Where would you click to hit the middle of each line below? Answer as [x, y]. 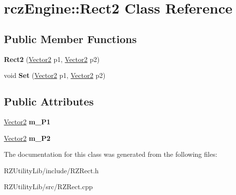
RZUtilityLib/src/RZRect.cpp [48, 187]
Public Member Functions [70, 38]
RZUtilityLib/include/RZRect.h [51, 170]
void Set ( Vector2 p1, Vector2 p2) [55, 75]
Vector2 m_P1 [27, 121]
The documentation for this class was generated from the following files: [111, 154]
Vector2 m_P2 [27, 138]
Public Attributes [49, 101]
